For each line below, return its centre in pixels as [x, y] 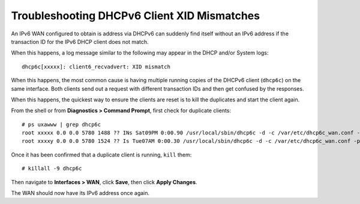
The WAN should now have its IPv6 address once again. [80, 193]
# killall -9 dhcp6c [52, 169]
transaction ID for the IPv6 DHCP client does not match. [80, 41]
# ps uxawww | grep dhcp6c [61, 124]
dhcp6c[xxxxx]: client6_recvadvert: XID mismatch [96, 67]
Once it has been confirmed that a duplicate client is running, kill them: [101, 154]
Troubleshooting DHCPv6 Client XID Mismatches [136, 16]
